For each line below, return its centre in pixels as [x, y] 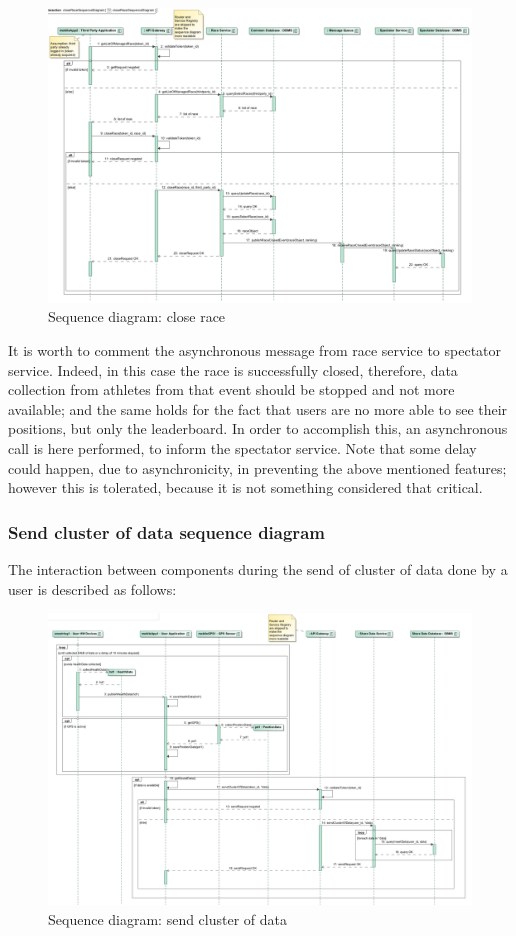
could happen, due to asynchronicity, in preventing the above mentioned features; [257, 467]
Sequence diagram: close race [137, 316]
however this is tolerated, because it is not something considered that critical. [245, 487]
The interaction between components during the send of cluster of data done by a [258, 568]
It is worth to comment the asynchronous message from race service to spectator [255, 350]
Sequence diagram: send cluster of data [168, 919]
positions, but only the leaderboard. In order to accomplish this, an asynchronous [258, 428]
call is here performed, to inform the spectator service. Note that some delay [242, 447]
